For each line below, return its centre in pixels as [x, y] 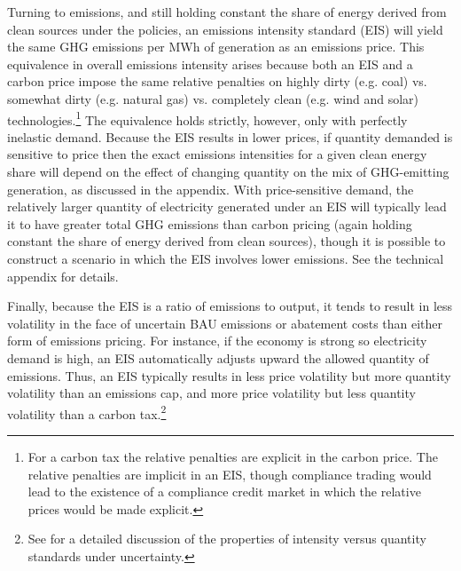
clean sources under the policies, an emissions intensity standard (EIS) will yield [225, 29]
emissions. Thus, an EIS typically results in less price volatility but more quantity [229, 375]
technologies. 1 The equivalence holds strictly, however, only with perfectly [207, 118]
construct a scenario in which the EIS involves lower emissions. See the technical [226, 258]
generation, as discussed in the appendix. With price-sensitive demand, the [211, 189]
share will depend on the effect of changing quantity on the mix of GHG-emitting [228, 171]
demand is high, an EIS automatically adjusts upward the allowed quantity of [218, 357]
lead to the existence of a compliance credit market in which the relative [224, 492]
